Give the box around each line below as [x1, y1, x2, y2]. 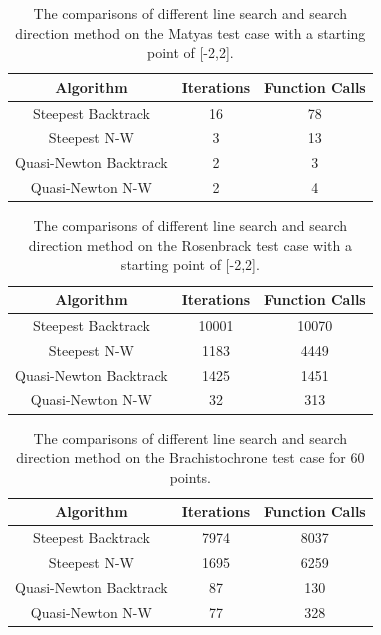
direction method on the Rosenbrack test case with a [28, 234, 352, 255]
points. [169, 466, 212, 487]
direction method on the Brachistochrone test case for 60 [16, 447, 365, 468]
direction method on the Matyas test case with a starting [15, 22, 366, 43]
